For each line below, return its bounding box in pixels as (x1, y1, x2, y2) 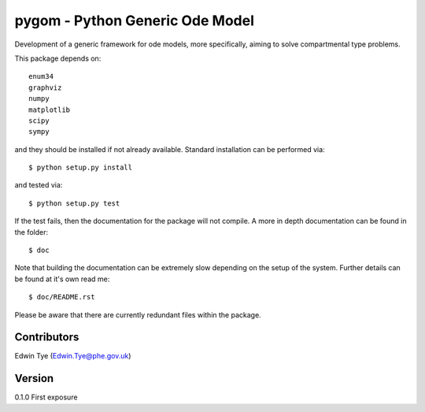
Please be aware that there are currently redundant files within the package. (14, 310, 261, 319)
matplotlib (28, 105, 71, 114)
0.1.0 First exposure (14, 392, 78, 402)
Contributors (14, 331, 79, 344)
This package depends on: (14, 54, 102, 63)
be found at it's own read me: (14, 274, 110, 284)
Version (14, 372, 54, 385)
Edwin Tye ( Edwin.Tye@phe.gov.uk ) (14, 351, 131, 361)
